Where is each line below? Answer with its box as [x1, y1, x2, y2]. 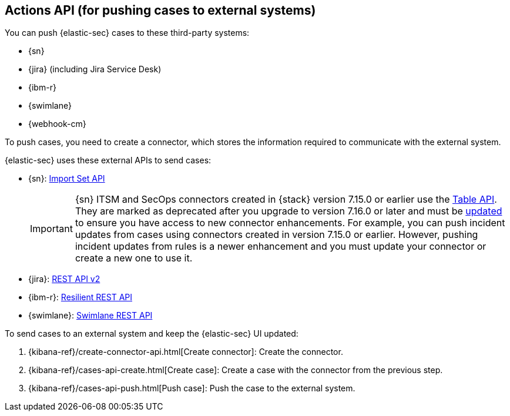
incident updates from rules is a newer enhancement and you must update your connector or [75, 240, 486, 253]
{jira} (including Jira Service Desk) [28, 64, 162, 75]
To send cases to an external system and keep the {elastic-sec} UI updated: [5, 328, 298, 339]
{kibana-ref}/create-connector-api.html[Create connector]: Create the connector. [28, 347, 343, 357]
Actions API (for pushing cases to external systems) [5, 3, 316, 18]
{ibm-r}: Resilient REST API [28, 292, 132, 303]
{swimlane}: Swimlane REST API [28, 310, 153, 321]
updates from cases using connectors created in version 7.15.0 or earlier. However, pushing [75, 229, 478, 241]
